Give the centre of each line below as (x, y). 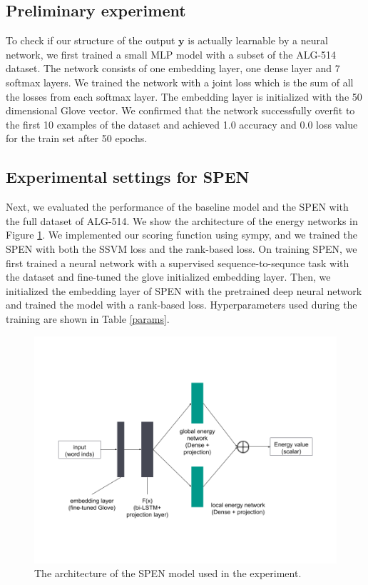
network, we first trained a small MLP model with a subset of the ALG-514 (171, 54)
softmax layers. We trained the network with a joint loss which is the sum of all (180, 82)
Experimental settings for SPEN (128, 177)
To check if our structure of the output (91, 40)
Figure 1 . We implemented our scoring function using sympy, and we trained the (182, 235)
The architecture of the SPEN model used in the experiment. (168, 573)
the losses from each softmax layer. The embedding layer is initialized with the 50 (184, 96)
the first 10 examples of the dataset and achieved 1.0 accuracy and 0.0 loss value (182, 124)
